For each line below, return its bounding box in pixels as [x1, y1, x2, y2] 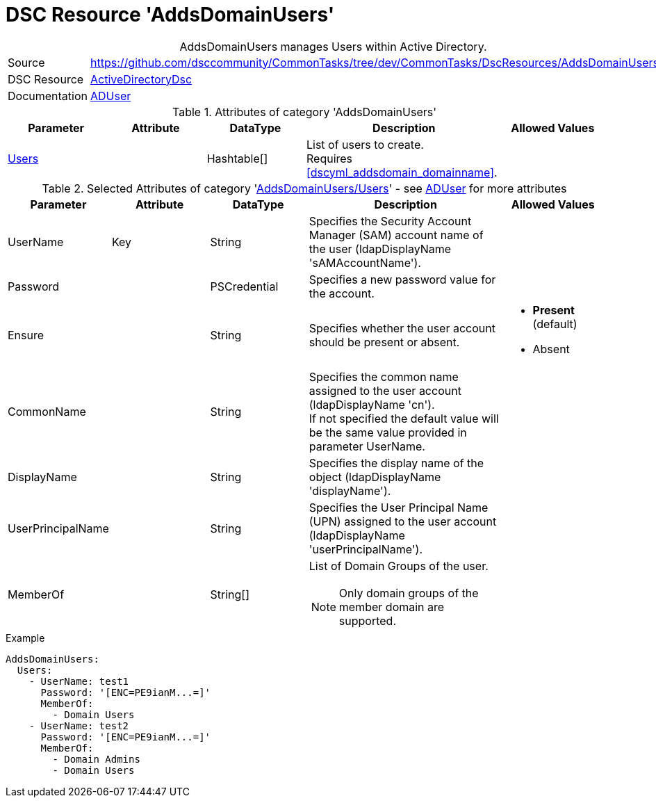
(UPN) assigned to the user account [309, 514, 497, 528]
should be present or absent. [309, 334, 460, 349]
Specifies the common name [309, 369, 459, 384]
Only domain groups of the [338, 585, 479, 600]
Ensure [8, 327, 44, 342]
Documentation [8, 88, 88, 103]
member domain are [338, 599, 445, 614]
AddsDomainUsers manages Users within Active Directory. [179, 39, 487, 54]
